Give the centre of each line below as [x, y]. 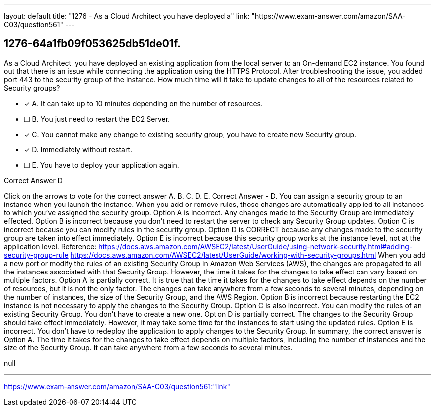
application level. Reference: [50, 246]
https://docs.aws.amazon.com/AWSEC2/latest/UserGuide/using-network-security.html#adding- [255, 246]
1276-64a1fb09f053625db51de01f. [93, 44]
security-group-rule [36, 255]
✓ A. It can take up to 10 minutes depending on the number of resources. [143, 103]
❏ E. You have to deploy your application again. [102, 165]
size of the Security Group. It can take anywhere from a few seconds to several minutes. [148, 347]
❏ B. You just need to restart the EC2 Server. [97, 119]
